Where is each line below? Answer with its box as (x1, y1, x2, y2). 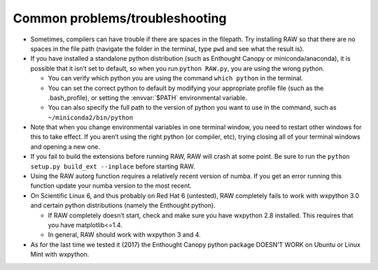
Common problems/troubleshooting (13, 10, 227, 26)
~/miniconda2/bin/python (48, 113, 133, 122)
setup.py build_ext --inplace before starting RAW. (30, 162, 195, 171)
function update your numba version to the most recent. (30, 182, 192, 190)
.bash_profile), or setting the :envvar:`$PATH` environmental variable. (48, 93, 248, 101)
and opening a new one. (30, 142, 101, 150)
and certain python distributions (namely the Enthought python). (30, 201, 216, 210)
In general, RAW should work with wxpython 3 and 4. (48, 231, 201, 239)
